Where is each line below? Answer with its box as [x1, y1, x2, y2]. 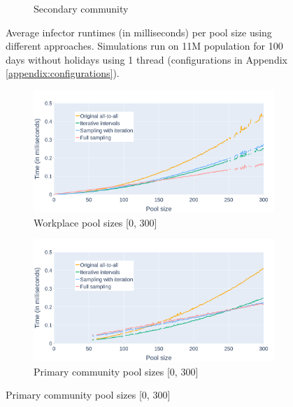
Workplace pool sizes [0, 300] [34, 215, 157, 229]
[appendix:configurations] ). [6, 66, 120, 80]
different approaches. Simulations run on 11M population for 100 [6, 38, 283, 53]
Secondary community [34, 1, 129, 15]
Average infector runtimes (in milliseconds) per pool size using [6, 24, 272, 39]
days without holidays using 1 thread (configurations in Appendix [6, 52, 287, 66]
